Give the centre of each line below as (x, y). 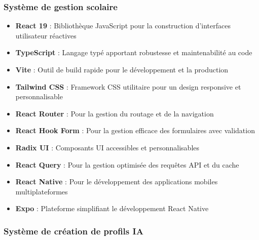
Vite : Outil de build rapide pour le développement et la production (122, 69)
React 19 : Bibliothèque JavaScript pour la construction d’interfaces (123, 26)
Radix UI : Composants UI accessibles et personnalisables (107, 147)
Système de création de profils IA (73, 231)
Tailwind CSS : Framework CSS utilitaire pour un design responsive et (128, 86)
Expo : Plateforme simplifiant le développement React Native (112, 208)
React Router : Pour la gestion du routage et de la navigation (115, 113)
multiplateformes (42, 191)
